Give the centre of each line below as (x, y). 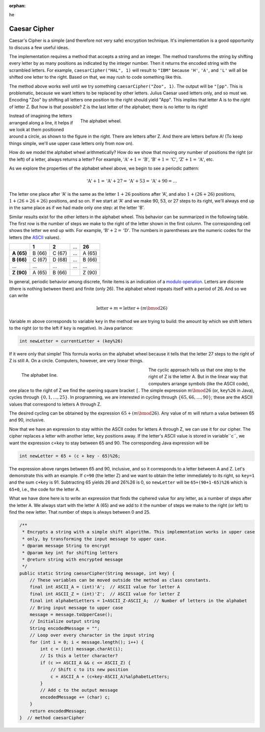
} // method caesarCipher (52, 717)
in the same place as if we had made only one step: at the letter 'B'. (77, 208)
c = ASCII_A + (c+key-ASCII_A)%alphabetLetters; (110, 676)
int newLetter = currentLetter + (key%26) (71, 341)
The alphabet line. (40, 375)
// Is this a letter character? (79, 656)
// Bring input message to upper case (76, 608)
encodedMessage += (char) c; (75, 697)
